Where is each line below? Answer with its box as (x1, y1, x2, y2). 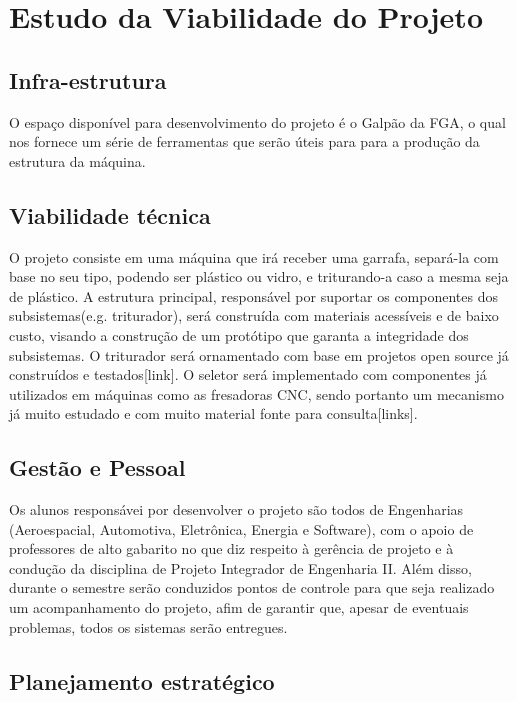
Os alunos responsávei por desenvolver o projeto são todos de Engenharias (9, 499, 464, 520)
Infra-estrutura (9, 64, 167, 95)
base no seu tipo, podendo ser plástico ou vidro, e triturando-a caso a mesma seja (9, 266, 509, 287)
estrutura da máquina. (9, 150, 146, 171)
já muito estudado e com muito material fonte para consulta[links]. (9, 403, 418, 424)
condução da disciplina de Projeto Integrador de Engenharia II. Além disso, (9, 557, 472, 578)
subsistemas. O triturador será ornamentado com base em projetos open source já (9, 344, 509, 365)
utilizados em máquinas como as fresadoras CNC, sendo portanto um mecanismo (9, 383, 504, 404)
